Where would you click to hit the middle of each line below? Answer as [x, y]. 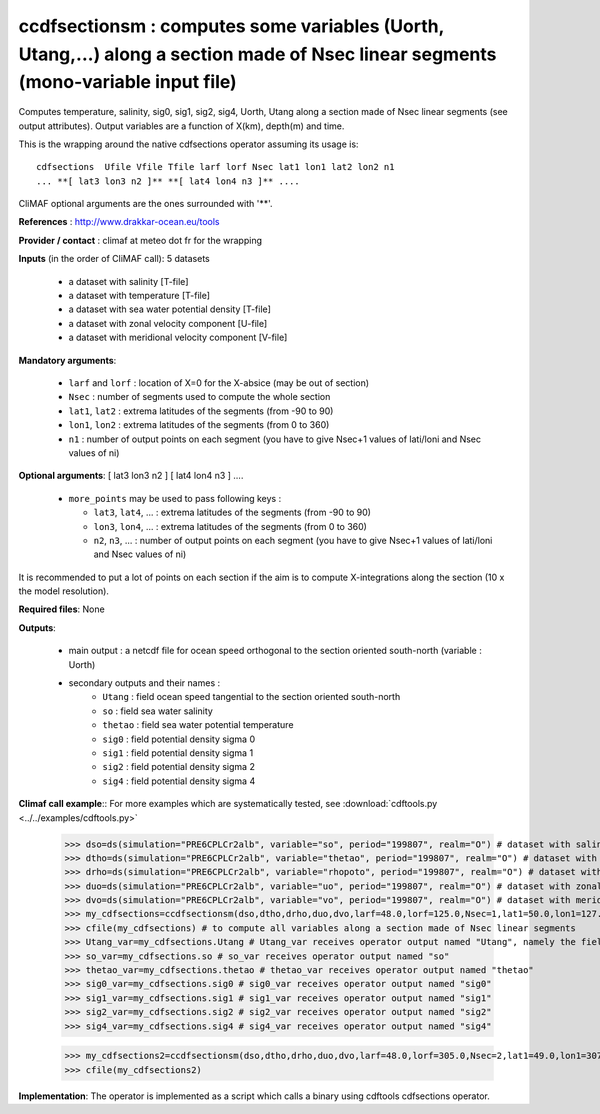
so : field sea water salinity [158, 711]
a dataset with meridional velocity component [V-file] [178, 337]
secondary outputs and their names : [144, 683]
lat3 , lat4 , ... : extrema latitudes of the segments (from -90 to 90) [232, 512]
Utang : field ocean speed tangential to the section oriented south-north [251, 697]
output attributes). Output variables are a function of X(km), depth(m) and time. [181, 126]
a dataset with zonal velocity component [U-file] [168, 323]
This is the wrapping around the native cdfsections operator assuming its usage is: [188, 144]
